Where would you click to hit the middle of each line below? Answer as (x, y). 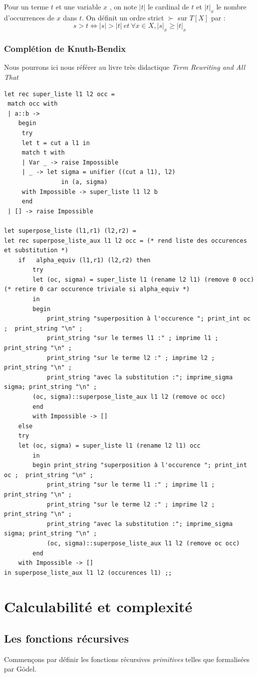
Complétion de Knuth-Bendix (65, 49)
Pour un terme (26, 6)
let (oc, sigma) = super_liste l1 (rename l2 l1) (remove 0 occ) (143, 279)
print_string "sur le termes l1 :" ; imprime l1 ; (132, 338)
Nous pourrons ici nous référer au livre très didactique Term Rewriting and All (125, 67)
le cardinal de (168, 6)
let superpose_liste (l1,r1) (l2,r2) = (70, 231)
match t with (43, 153)
